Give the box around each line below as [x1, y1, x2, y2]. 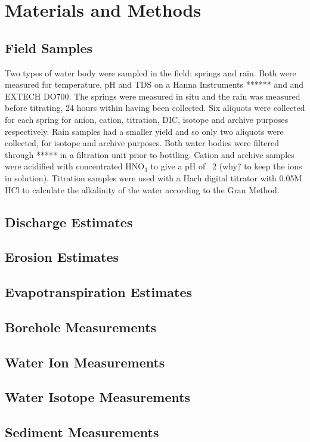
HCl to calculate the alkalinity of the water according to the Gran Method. [5, 183, 280, 196]
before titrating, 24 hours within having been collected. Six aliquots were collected [5, 101, 305, 114]
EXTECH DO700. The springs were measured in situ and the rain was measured [5, 89, 300, 102]
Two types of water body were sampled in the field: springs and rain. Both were [5, 66, 296, 79]
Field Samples [5, 38, 93, 57]
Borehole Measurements [5, 317, 157, 336]
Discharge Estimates [5, 212, 133, 231]
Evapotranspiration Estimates [5, 283, 192, 301]
